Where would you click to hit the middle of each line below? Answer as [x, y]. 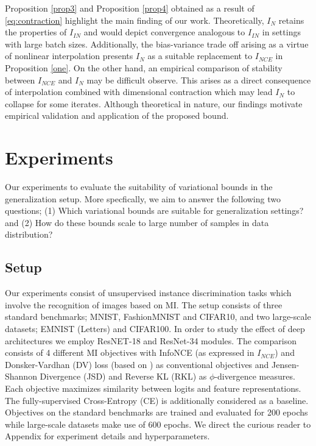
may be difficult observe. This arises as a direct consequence [199, 80]
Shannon [21, 376]
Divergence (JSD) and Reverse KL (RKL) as [123, 376]
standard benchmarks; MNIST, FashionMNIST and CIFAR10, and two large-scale [158, 317]
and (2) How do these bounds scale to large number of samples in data [137, 222]
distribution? [29, 234]
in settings [281, 32]
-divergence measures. [255, 376]
